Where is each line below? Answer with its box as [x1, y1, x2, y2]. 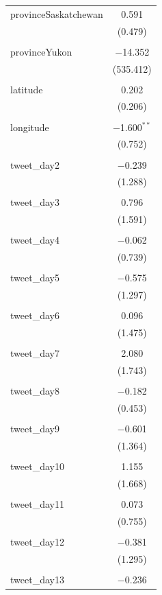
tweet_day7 [10, 346, 59, 360]
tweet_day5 [10, 270, 59, 285]
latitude [10, 82, 43, 96]
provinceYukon [10, 44, 72, 58]
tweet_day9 [10, 421, 59, 436]
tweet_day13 [10, 572, 64, 586]
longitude [10, 119, 49, 134]
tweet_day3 [10, 195, 59, 209]
